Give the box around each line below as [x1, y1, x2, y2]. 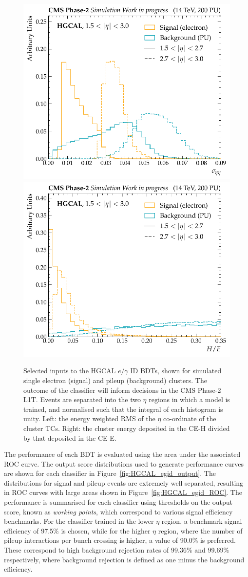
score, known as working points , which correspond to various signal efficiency [4, 506, 233, 516]
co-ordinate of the [163, 413, 216, 424]
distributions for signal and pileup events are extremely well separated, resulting [4, 477, 244, 488]
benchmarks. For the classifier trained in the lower [4, 516, 154, 526]
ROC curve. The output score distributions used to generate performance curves [4, 458, 244, 469]
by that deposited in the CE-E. [23, 432, 116, 443]
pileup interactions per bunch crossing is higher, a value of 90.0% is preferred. [4, 535, 236, 545]
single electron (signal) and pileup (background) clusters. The [23, 375, 207, 385]
